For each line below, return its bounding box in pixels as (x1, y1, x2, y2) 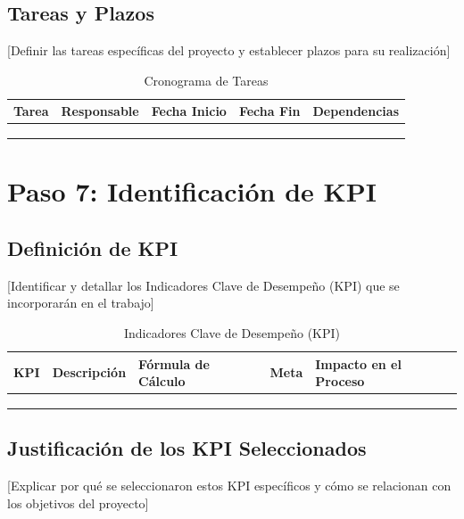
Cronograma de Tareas (144, 70, 269, 89)
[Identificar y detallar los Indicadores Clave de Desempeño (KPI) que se (7, 276, 400, 294)
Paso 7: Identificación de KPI (7, 173, 377, 210)
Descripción (52, 363, 127, 382)
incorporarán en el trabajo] (7, 293, 154, 312)
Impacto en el (315, 354, 402, 373)
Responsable (61, 102, 139, 120)
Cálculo (138, 372, 186, 391)
